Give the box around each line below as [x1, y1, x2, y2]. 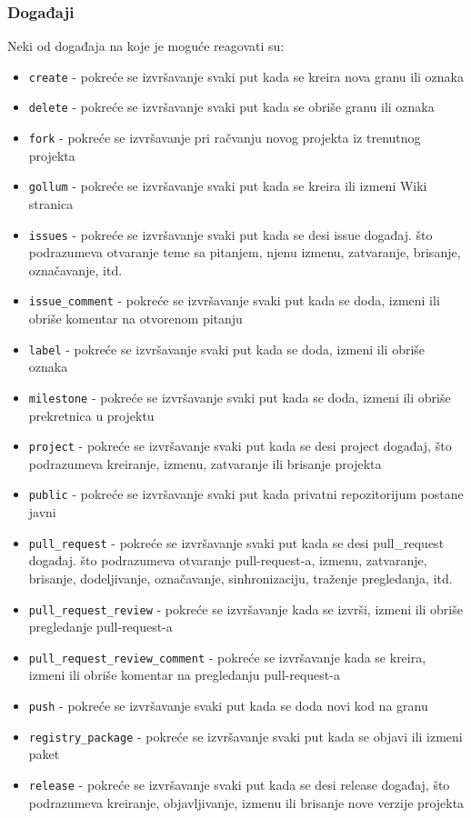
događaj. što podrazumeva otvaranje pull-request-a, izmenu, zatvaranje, [28, 551, 427, 570]
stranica [28, 195, 74, 214]
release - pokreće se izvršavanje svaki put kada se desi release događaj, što [28, 774, 450, 793]
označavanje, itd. [28, 260, 123, 279]
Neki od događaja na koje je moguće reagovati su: [7, 36, 285, 55]
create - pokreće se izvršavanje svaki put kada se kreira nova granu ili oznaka [28, 66, 464, 85]
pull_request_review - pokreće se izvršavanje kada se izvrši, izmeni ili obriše [28, 599, 463, 618]
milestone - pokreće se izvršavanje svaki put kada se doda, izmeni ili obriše [28, 387, 451, 406]
